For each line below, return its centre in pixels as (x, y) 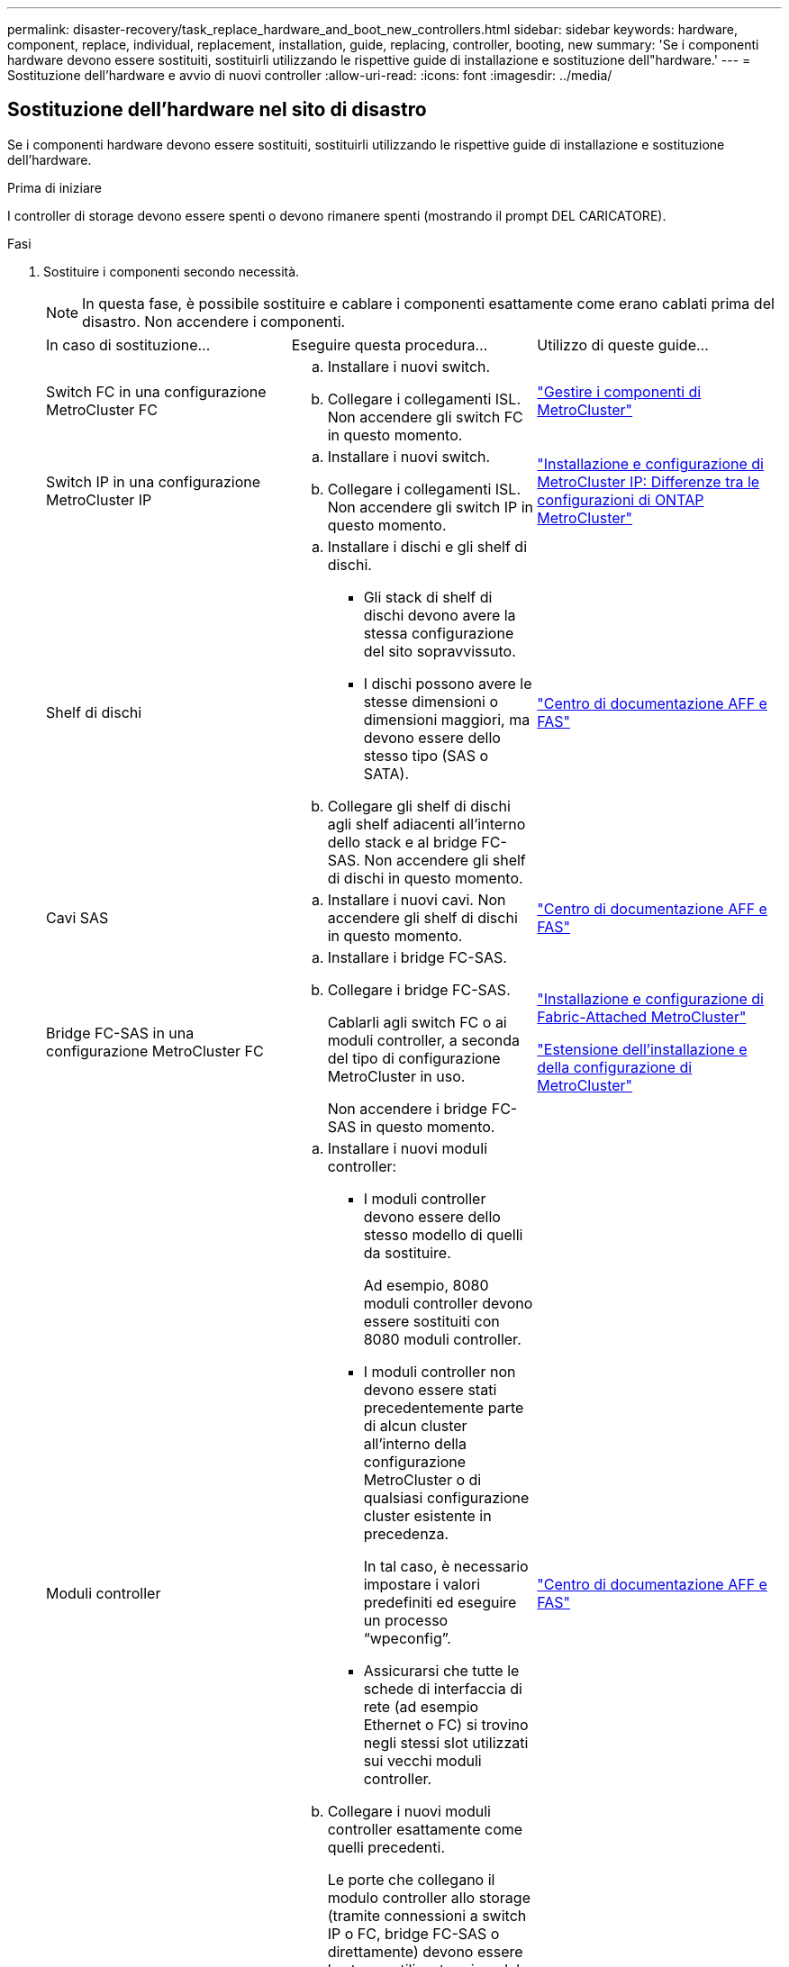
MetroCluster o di (422, 1479)
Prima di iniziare (54, 187)
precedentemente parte (444, 1407)
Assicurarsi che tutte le (441, 1670)
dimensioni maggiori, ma (447, 719)
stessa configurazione (439, 633)
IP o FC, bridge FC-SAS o (413, 1933)
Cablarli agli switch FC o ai (417, 1022)
